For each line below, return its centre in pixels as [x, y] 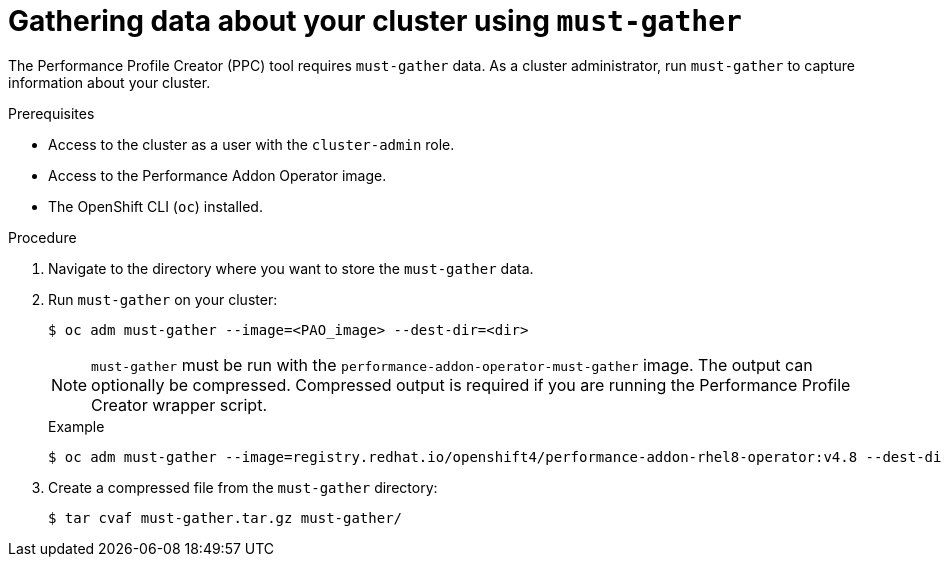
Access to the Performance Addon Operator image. [217, 175]
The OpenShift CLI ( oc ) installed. [155, 206]
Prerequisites [51, 113]
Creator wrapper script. [179, 404]
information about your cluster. [109, 82]
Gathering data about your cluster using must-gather [375, 21]
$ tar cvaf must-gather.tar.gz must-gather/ [225, 517]
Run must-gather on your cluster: [163, 299]
